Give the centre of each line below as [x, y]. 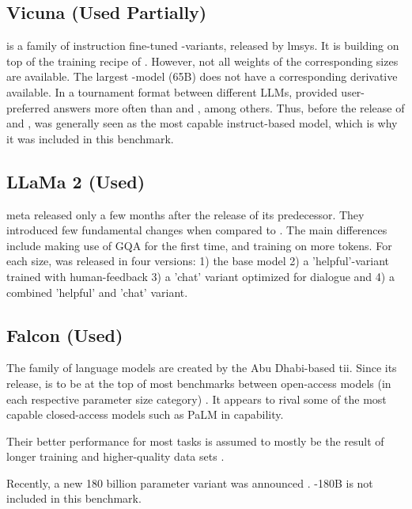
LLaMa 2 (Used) [76, 181]
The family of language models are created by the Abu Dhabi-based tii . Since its [202, 368]
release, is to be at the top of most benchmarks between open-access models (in [199, 383]
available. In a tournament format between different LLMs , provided [172, 91]
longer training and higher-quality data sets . [115, 456]
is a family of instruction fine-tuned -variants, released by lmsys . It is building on [203, 46]
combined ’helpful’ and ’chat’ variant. [97, 292]
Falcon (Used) [65, 334]
